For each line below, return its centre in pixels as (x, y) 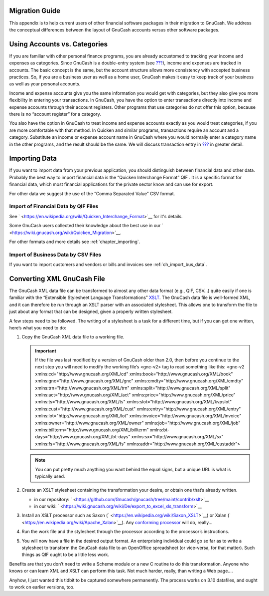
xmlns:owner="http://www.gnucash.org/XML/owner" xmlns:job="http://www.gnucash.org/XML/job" (138, 423)
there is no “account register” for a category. (55, 114)
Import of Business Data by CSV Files (55, 255)
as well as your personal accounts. (45, 84)
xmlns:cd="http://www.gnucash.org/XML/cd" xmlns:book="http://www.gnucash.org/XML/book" (134, 374)
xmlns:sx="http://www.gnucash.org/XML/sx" (177, 437)
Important (46, 351)
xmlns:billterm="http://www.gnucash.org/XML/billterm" (92, 430)
